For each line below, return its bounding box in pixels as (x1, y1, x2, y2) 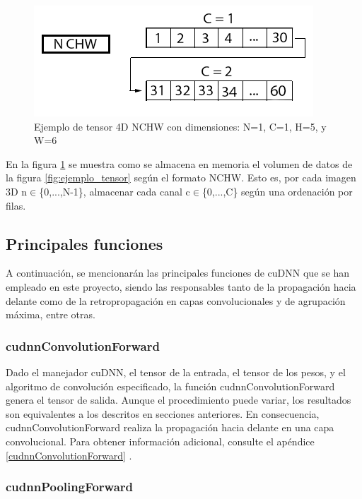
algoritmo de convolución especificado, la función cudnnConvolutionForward (6, 378, 335, 393)
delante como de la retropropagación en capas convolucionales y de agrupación (6, 293, 346, 308)
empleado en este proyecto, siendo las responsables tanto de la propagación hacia (6, 279, 356, 294)
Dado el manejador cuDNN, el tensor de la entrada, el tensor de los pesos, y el (6, 364, 346, 379)
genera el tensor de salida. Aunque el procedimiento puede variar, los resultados (6, 392, 351, 407)
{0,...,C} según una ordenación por (202, 184, 353, 198)
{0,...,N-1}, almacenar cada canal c (39, 184, 190, 198)
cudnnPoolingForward (6, 478, 134, 495)
